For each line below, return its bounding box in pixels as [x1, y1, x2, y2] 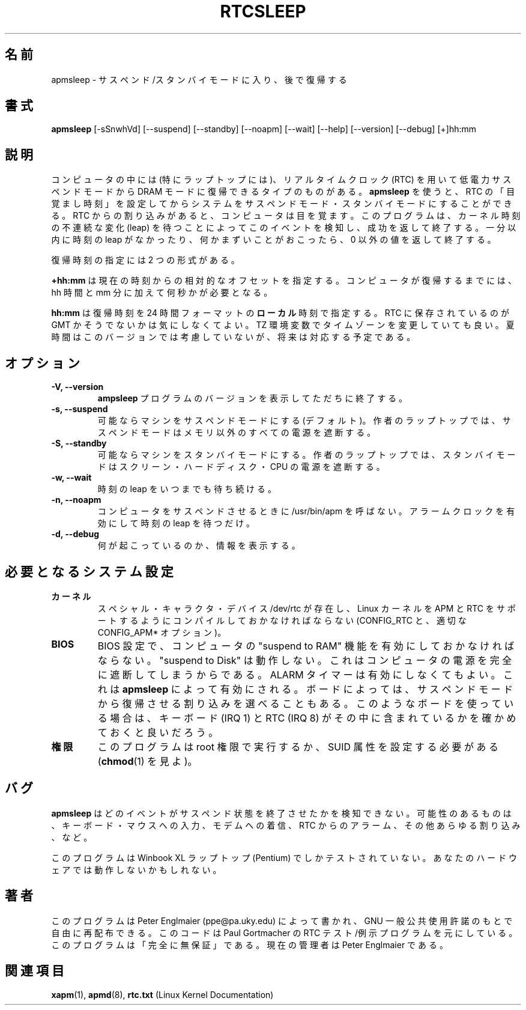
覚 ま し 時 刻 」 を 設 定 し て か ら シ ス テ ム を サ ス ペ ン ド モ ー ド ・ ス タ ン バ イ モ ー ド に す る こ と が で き [51, 198, 512, 209]
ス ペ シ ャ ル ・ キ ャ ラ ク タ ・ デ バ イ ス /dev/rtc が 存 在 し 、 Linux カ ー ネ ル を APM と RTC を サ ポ [97, 603, 516, 613]
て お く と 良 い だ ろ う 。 [97, 726, 219, 738]
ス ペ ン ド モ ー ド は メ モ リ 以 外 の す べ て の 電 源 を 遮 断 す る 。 [97, 427, 376, 438]
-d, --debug [51, 529, 99, 540]
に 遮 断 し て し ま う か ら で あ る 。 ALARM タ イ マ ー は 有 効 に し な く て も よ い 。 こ [97, 668, 513, 681]
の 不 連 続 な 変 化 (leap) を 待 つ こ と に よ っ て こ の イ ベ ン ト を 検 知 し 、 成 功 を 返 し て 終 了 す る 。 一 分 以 [51, 222, 516, 233]
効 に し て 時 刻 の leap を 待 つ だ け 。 [97, 518, 255, 529]
